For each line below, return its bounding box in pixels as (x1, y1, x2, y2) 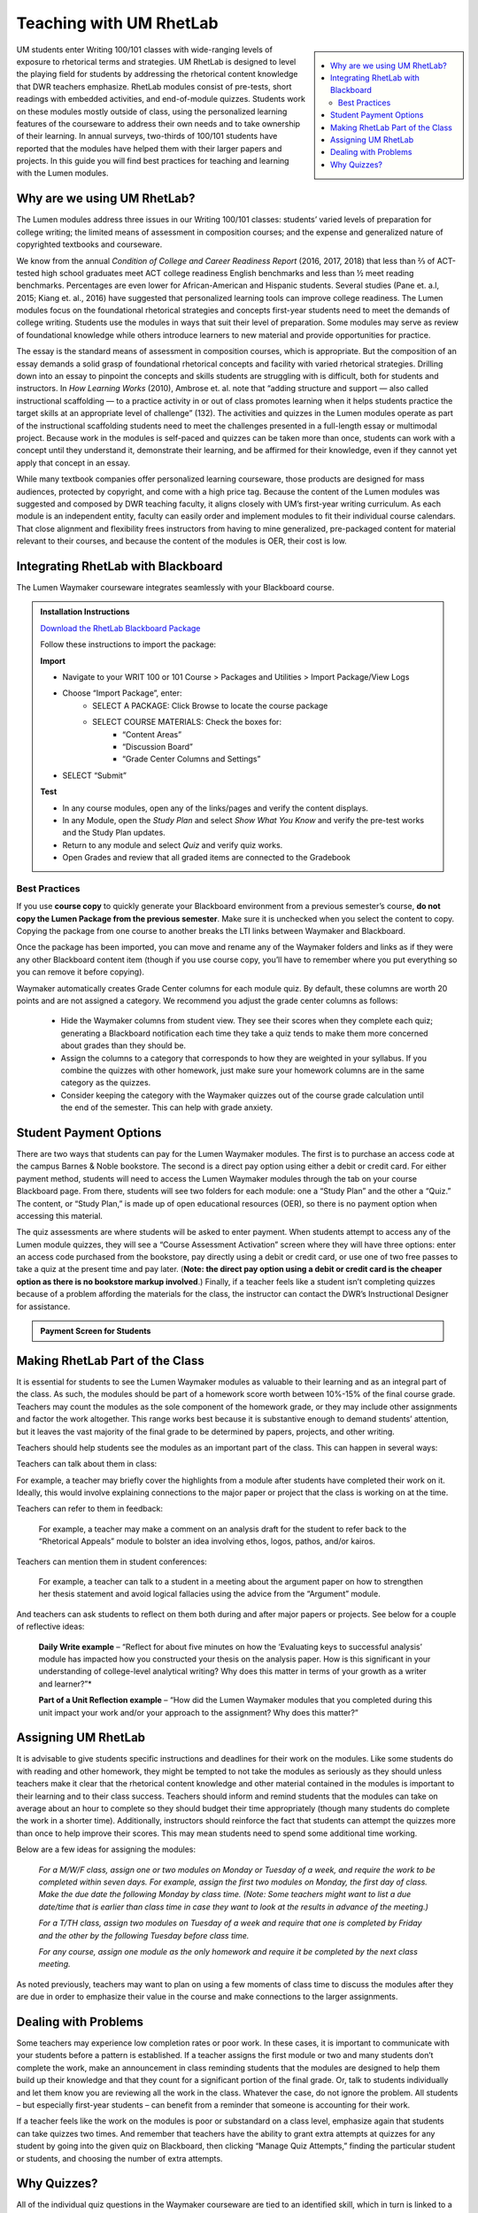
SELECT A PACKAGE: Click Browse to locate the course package (92, 700, 328, 711)
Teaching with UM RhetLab (16, 13, 219, 33)
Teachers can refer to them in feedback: (16, 1503, 164, 1514)
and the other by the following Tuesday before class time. (38, 1930, 250, 1940)
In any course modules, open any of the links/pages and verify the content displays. (62, 802, 369, 813)
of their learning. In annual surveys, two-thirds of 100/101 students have (16, 131, 278, 142)
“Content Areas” (122, 729, 181, 739)
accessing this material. (16, 1210, 104, 1221)
